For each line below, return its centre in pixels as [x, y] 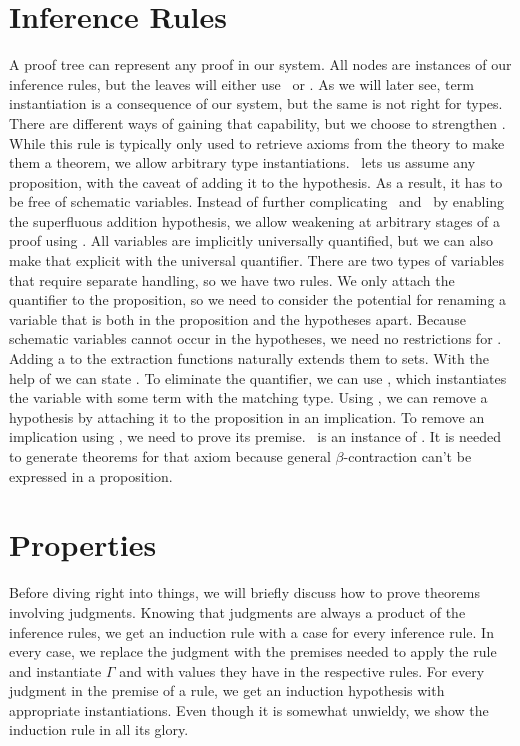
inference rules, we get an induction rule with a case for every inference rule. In [251, 631]
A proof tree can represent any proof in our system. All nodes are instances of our [260, 64]
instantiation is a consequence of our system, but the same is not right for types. [256, 103]
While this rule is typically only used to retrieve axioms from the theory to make [257, 142]
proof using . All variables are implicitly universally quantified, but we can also [251, 240]
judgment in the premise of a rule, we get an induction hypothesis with [227, 690]
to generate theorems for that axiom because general [170, 456]
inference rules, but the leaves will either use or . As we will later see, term [241, 83]
